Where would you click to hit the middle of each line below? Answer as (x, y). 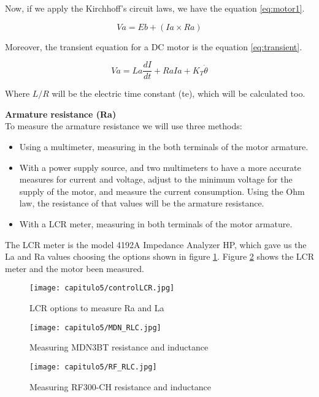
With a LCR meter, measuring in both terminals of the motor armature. (156, 224)
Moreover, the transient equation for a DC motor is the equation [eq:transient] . (154, 46)
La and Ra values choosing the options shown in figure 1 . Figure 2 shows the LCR (159, 256)
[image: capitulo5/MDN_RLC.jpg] (95, 327)
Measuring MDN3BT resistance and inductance (119, 347)
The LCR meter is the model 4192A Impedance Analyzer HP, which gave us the (156, 244)
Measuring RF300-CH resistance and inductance (120, 386)
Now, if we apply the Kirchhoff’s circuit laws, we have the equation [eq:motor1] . (155, 8)
